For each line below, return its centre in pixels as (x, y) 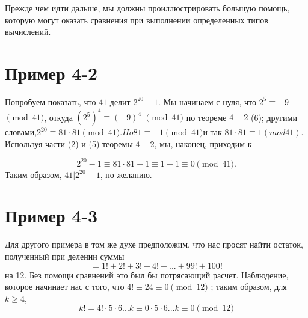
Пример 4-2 (51, 72)
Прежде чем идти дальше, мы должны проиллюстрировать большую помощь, (147, 8)
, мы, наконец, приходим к (203, 143)
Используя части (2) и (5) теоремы (69, 143)
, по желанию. (126, 174)
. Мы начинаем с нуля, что (207, 101)
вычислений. (28, 32)
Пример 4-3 (51, 216)
